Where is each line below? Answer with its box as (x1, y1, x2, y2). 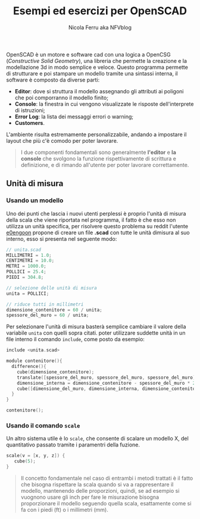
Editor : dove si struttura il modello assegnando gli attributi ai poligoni (14, 87, 184, 95)
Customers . (14, 119, 45, 126)
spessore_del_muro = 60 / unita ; (6, 312, 89, 319)
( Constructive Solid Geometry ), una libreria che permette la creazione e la (6, 57, 187, 64)
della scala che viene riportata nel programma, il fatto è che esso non (6, 216, 176, 224)
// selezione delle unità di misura (6, 285, 97, 291)
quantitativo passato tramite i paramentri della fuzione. (6, 441, 140, 448)
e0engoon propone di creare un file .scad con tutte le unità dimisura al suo (6, 229, 190, 236)
